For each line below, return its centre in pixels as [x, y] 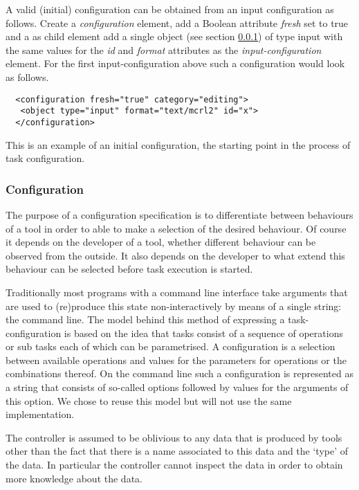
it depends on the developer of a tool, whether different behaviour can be [161, 242]
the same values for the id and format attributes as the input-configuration [164, 49]
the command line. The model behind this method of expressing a [145, 319]
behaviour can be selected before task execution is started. [129, 269]
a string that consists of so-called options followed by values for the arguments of [177, 387]
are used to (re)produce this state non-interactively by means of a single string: [174, 306]
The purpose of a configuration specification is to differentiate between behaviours [179, 214]
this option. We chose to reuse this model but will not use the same [149, 400]
